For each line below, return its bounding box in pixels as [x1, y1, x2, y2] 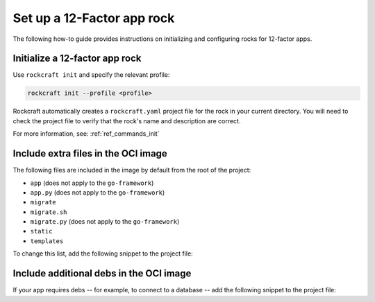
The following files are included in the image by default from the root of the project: [12, 166, 251, 175]
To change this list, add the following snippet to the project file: [12, 249, 194, 258]
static [30, 227, 53, 236]
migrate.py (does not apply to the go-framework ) [30, 217, 180, 226]
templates [30, 237, 64, 245]
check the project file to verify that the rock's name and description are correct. [12, 116, 241, 125]
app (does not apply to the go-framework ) [30, 179, 154, 187]
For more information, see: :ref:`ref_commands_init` [12, 130, 160, 138]
